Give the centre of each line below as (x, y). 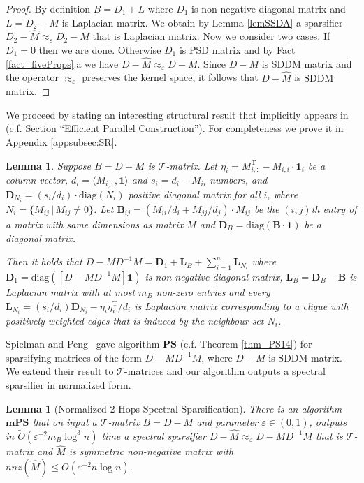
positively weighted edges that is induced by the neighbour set (135, 320)
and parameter (227, 422)
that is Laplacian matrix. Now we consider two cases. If (211, 36)
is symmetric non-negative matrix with (151, 451)
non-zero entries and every (213, 291)
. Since (211, 63)
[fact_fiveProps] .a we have (62, 63)
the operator (32, 77)
